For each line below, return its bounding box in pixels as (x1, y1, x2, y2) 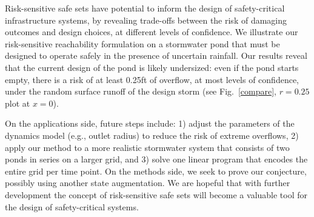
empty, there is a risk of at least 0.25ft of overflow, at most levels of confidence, (5, 73, 299, 85)
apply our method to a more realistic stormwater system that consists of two (5, 141, 290, 153)
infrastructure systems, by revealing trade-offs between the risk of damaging (5, 13, 287, 26)
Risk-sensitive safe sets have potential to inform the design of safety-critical (5, 2, 285, 14)
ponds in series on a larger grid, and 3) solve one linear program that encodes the (5, 153, 308, 165)
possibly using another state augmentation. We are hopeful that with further (5, 176, 290, 189)
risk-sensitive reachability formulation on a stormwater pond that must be (5, 37, 280, 50)
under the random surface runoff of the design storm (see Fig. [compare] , (5, 85, 276, 98)
